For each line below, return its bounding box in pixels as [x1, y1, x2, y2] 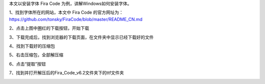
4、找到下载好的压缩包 [9, 43, 55, 49]
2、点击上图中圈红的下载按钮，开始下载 [9, 25, 89, 31]
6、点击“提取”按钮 [9, 61, 46, 67]
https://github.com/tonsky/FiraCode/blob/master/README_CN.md [9, 16, 143, 22]
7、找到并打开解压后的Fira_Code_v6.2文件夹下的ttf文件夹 [9, 70, 124, 76]
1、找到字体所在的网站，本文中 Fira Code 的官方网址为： [9, 10, 124, 16]
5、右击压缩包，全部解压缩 [9, 52, 64, 58]
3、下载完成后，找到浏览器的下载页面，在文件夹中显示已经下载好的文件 [9, 34, 154, 40]
